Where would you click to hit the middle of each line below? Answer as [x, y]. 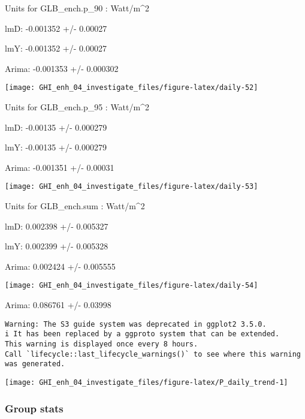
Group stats [34, 408]
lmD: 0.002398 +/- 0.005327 [57, 226]
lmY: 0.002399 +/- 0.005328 [57, 246]
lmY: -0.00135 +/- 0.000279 [56, 147]
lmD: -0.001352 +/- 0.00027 [56, 28]
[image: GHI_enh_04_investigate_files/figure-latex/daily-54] [132, 286]
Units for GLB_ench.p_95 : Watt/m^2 [77, 107]
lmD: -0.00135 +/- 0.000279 [56, 127]
